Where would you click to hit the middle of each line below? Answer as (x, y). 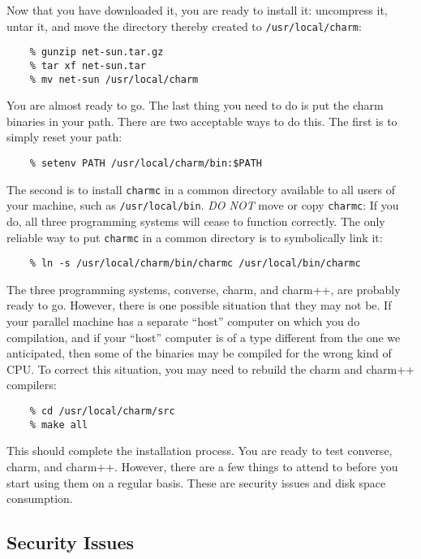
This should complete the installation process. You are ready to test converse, (200, 451)
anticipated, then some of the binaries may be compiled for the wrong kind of (199, 353)
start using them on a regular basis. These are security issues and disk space (196, 482)
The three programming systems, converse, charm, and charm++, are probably (204, 289)
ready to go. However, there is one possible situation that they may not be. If (199, 305)
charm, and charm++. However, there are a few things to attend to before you (202, 466)
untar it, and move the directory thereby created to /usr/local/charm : (184, 26)
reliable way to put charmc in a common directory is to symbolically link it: (195, 237)
